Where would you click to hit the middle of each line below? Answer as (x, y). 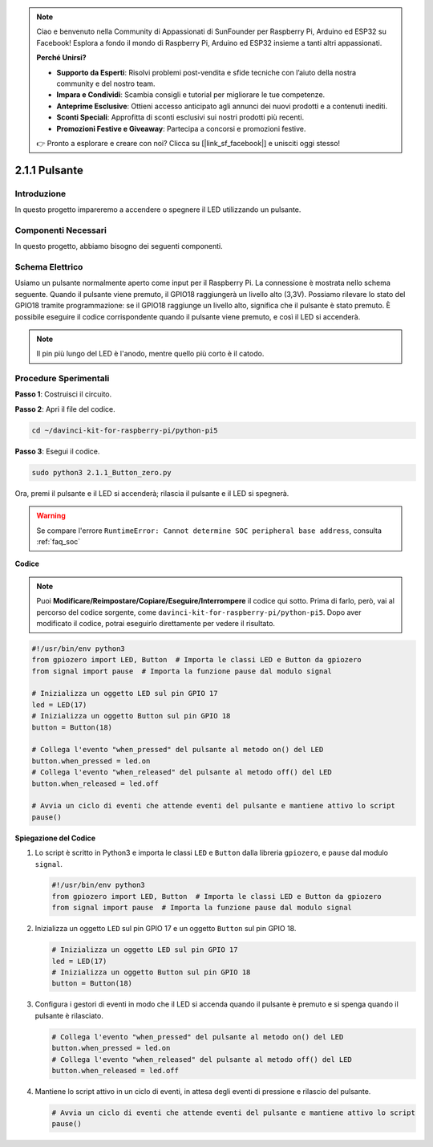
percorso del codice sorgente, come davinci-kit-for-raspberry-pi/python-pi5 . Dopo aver (199, 612)
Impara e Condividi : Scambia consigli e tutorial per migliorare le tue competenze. (191, 95)
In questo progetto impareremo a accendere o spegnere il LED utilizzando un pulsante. (158, 209)
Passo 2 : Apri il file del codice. (65, 409)
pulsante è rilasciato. (69, 1015)
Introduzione (40, 193)
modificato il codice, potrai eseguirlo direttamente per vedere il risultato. (156, 623)
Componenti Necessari (61, 230)
